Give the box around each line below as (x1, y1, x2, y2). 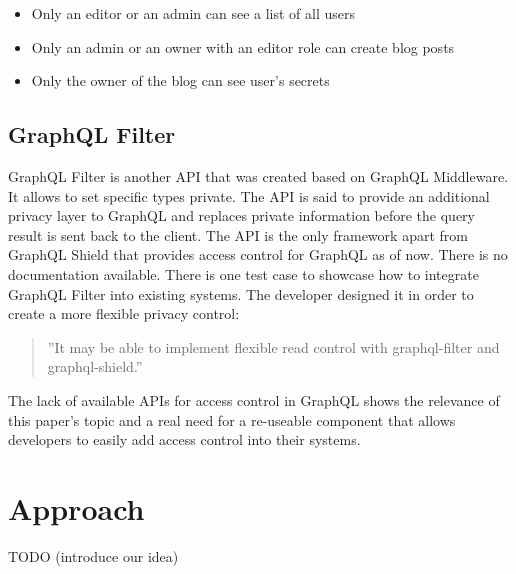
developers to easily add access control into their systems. (8, 429, 361, 450)
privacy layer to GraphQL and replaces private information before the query (8, 205, 475, 226)
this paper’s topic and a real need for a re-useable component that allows (8, 409, 456, 430)
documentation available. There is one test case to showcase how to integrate (8, 263, 479, 284)
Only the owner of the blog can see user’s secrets (31, 70, 330, 91)
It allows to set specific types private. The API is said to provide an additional (8, 185, 490, 206)
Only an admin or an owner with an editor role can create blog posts (31, 36, 455, 57)
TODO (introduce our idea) (8, 545, 179, 566)
